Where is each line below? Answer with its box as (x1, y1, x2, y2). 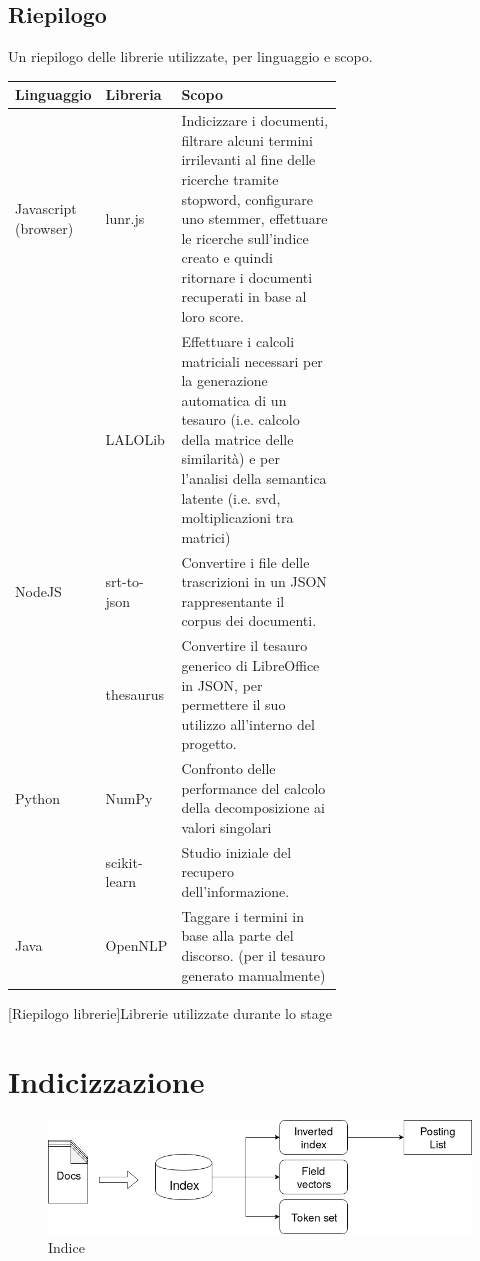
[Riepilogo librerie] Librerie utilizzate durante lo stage (8, 1002, 332, 1023)
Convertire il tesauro (181, 635, 308, 656)
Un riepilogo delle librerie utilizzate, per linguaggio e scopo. (8, 46, 373, 67)
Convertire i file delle (181, 551, 310, 572)
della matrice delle (181, 428, 294, 449)
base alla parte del (181, 925, 294, 946)
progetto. (181, 733, 237, 754)
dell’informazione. (181, 880, 290, 901)
